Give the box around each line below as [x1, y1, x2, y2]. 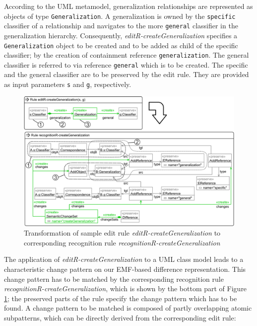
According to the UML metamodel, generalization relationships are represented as [4, 1, 253, 11]
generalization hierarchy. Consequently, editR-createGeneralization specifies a [4, 30, 238, 40]
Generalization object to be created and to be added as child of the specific [4, 40, 238, 50]
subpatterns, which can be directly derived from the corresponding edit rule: [4, 312, 236, 323]
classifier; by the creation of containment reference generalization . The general [4, 50, 249, 60]
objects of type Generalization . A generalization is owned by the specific [4, 10, 236, 21]
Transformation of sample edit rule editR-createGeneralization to [24, 228, 221, 238]
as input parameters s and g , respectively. [4, 79, 131, 89]
